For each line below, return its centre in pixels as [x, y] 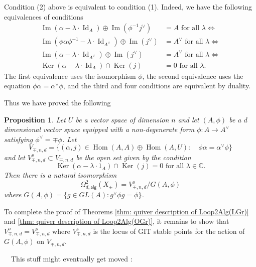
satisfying [19, 139]
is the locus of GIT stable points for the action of [169, 231]
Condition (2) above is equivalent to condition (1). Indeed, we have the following [128, 7]
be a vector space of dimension [122, 119]
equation [17, 86]
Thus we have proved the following [57, 102]
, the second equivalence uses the [193, 76]
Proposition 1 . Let [35, 119]
